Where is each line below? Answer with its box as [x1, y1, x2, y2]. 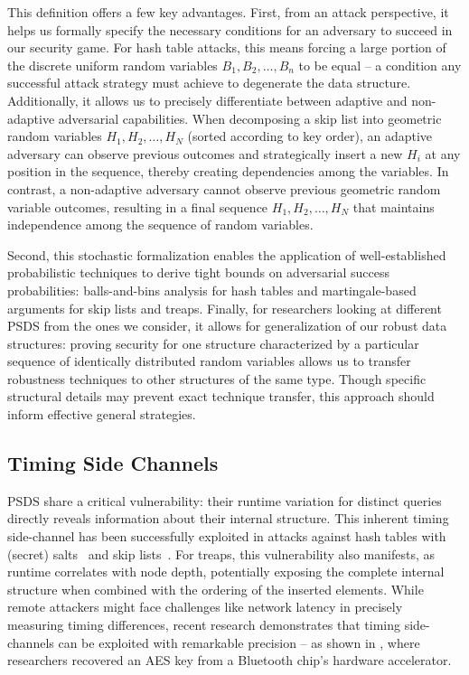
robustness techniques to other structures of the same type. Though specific [7, 369, 427, 388]
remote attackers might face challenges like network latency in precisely [7, 597, 403, 616]
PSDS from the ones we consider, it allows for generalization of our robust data [7, 316, 447, 335]
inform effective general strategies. [7, 405, 196, 424]
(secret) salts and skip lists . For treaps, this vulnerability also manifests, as [7, 544, 436, 563]
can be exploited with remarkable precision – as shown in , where [58, 633, 420, 652]
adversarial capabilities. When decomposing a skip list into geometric [58, 108, 442, 127]
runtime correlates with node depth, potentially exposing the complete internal [7, 562, 445, 581]
